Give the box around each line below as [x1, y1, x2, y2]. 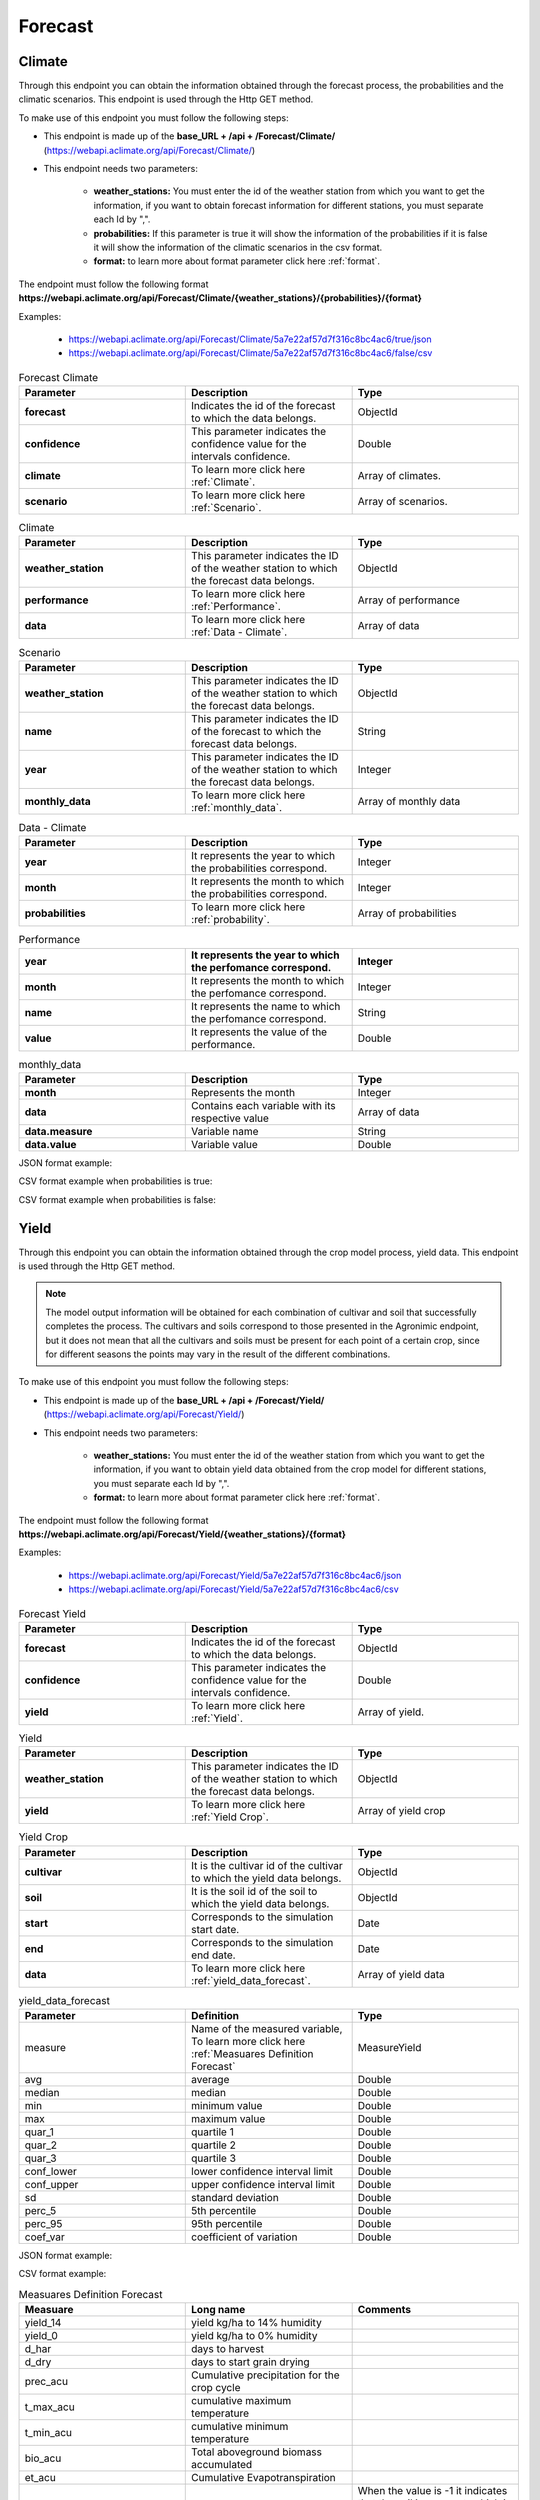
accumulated [191, 2458, 253, 2472]
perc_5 [24, 2203, 57, 2217]
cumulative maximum [191, 2394, 292, 2408]
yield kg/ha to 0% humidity [191, 2329, 318, 2343]
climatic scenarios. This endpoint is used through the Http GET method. [18, 93, 314, 105]
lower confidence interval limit [191, 2164, 334, 2178]
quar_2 [24, 2138, 58, 2152]
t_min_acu [24, 2426, 73, 2440]
